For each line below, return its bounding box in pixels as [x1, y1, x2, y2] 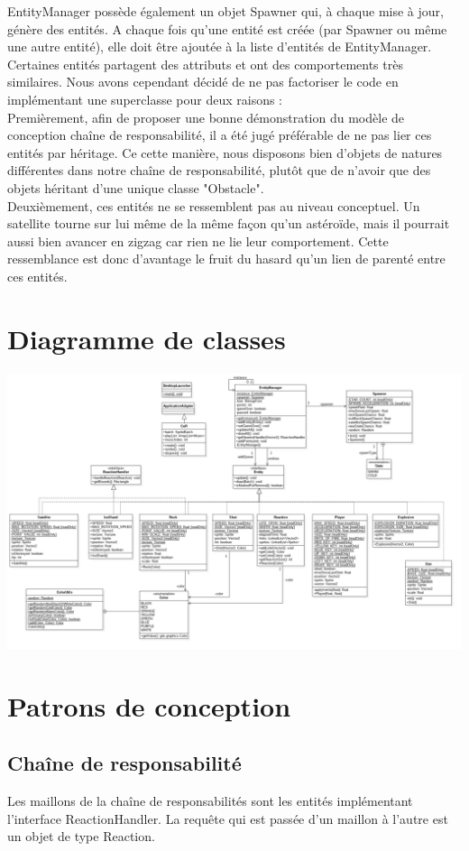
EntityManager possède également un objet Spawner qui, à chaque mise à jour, [7, 2, 444, 20]
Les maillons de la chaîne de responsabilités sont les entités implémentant [7, 791, 413, 809]
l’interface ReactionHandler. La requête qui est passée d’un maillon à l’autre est [7, 809, 448, 828]
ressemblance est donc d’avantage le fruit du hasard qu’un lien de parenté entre [7, 249, 446, 268]
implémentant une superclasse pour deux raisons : [7, 89, 283, 108]
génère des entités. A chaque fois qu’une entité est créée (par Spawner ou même [7, 19, 447, 38]
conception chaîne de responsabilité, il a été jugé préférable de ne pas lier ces [7, 125, 432, 144]
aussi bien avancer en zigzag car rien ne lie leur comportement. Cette [7, 231, 389, 250]
